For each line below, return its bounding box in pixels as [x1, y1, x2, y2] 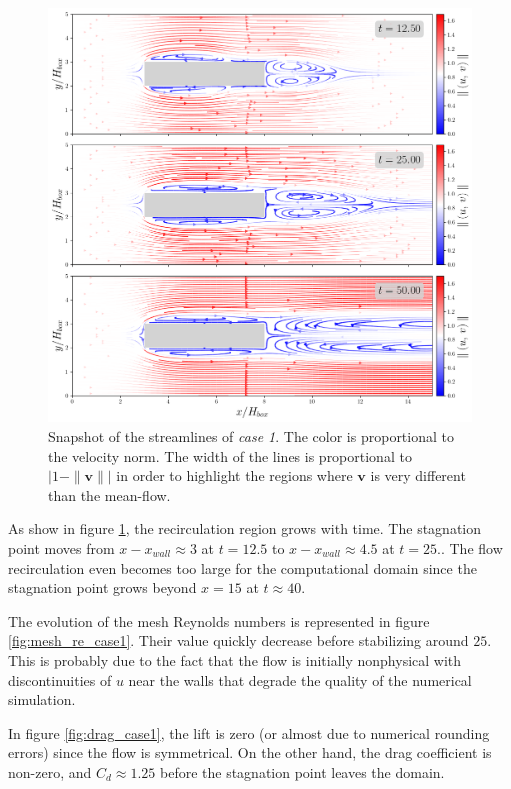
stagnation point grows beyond [8, 577, 197, 598]
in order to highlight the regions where [116, 465, 353, 486]
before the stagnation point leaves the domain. [159, 761, 445, 782]
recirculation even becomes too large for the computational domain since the [8, 557, 477, 578]
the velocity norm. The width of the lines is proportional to [48, 445, 412, 466]
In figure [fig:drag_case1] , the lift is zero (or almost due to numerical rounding [8, 722, 490, 743]
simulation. [8, 689, 76, 710]
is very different [370, 465, 466, 486]
